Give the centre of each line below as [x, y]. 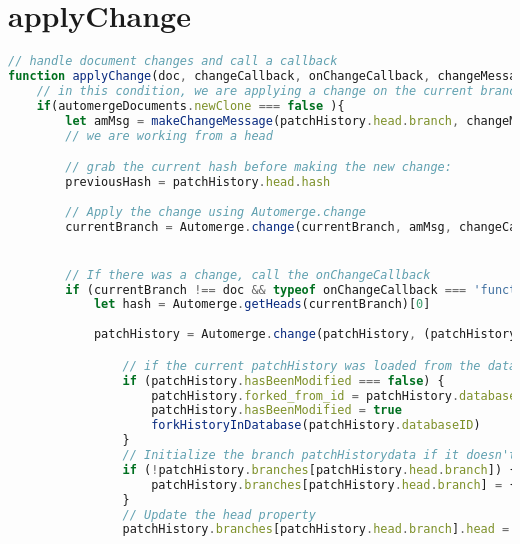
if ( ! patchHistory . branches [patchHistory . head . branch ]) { [319, 469]
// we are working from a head [169, 135]
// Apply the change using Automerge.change [215, 211]
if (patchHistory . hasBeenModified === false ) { [283, 380]
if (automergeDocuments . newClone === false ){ [190, 105]
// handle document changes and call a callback [173, 61]
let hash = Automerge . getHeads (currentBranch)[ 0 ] [262, 304]
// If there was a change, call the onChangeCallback [248, 274]
